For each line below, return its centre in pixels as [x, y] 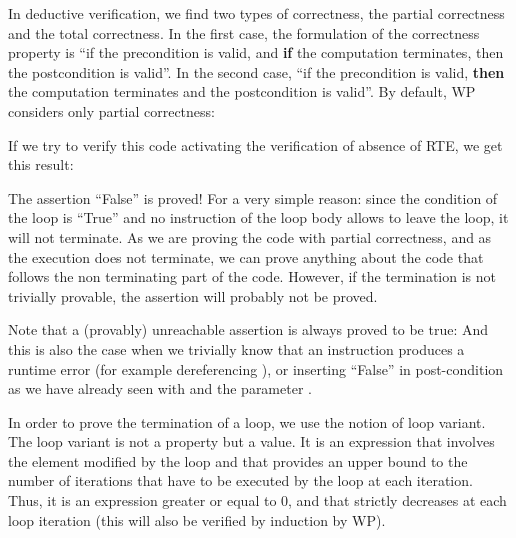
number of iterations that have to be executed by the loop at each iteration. [240, 480]
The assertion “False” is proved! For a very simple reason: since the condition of [253, 197]
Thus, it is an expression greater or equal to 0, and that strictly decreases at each [257, 500]
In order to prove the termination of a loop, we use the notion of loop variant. [247, 421]
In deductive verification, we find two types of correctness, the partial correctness [256, 13]
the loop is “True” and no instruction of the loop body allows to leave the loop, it [258, 217]
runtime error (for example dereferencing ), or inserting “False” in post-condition [256, 368]
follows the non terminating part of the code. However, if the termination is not [252, 276]
